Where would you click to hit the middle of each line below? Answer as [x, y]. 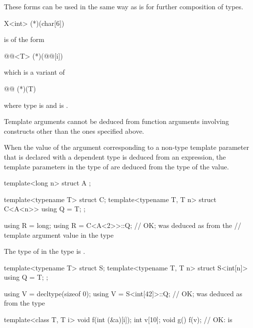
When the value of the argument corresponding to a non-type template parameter [126, 147]
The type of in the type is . [45, 251]
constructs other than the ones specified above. [74, 131]
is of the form [24, 39]
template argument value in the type [59, 235]
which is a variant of [34, 72]
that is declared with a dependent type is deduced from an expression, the [115, 156]
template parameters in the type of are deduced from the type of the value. [116, 166]
